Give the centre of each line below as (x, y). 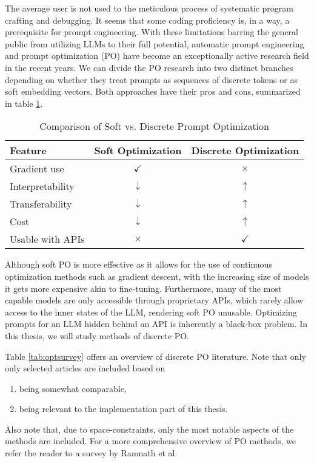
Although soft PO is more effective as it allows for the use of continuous (139, 264)
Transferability (41, 204)
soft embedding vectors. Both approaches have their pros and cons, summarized (153, 91)
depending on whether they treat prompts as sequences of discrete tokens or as (151, 79)
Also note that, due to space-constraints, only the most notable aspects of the (149, 429)
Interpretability (42, 186)
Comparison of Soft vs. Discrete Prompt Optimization (154, 126)
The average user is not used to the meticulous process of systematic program (149, 8)
